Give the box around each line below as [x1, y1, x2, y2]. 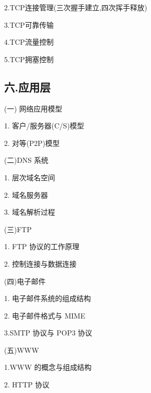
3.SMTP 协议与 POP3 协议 [4, 327, 93, 338]
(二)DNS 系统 [4, 155, 49, 165]
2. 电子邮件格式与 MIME [4, 310, 85, 321]
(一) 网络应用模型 [4, 103, 62, 114]
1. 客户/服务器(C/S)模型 [4, 120, 84, 131]
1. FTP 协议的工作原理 [4, 241, 79, 252]
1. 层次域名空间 [4, 172, 55, 182]
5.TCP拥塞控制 [4, 53, 54, 64]
